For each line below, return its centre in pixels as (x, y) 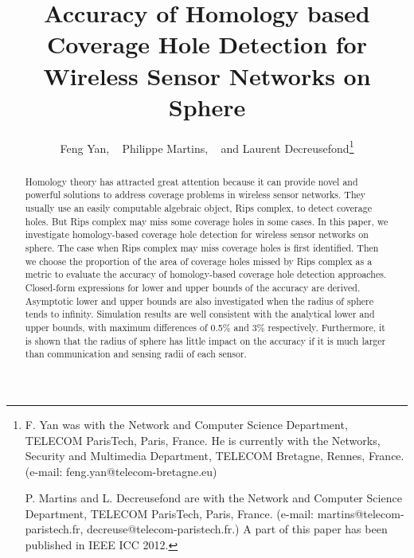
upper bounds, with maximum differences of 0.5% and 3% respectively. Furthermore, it (205, 327)
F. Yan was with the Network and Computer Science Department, (186, 424)
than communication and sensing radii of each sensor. (136, 354)
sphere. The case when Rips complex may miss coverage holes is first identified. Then (202, 248)
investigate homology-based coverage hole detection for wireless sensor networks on (197, 234)
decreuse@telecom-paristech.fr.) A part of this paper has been (237, 529)
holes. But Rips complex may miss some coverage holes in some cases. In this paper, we (207, 221)
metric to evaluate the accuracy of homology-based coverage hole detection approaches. (206, 274)
